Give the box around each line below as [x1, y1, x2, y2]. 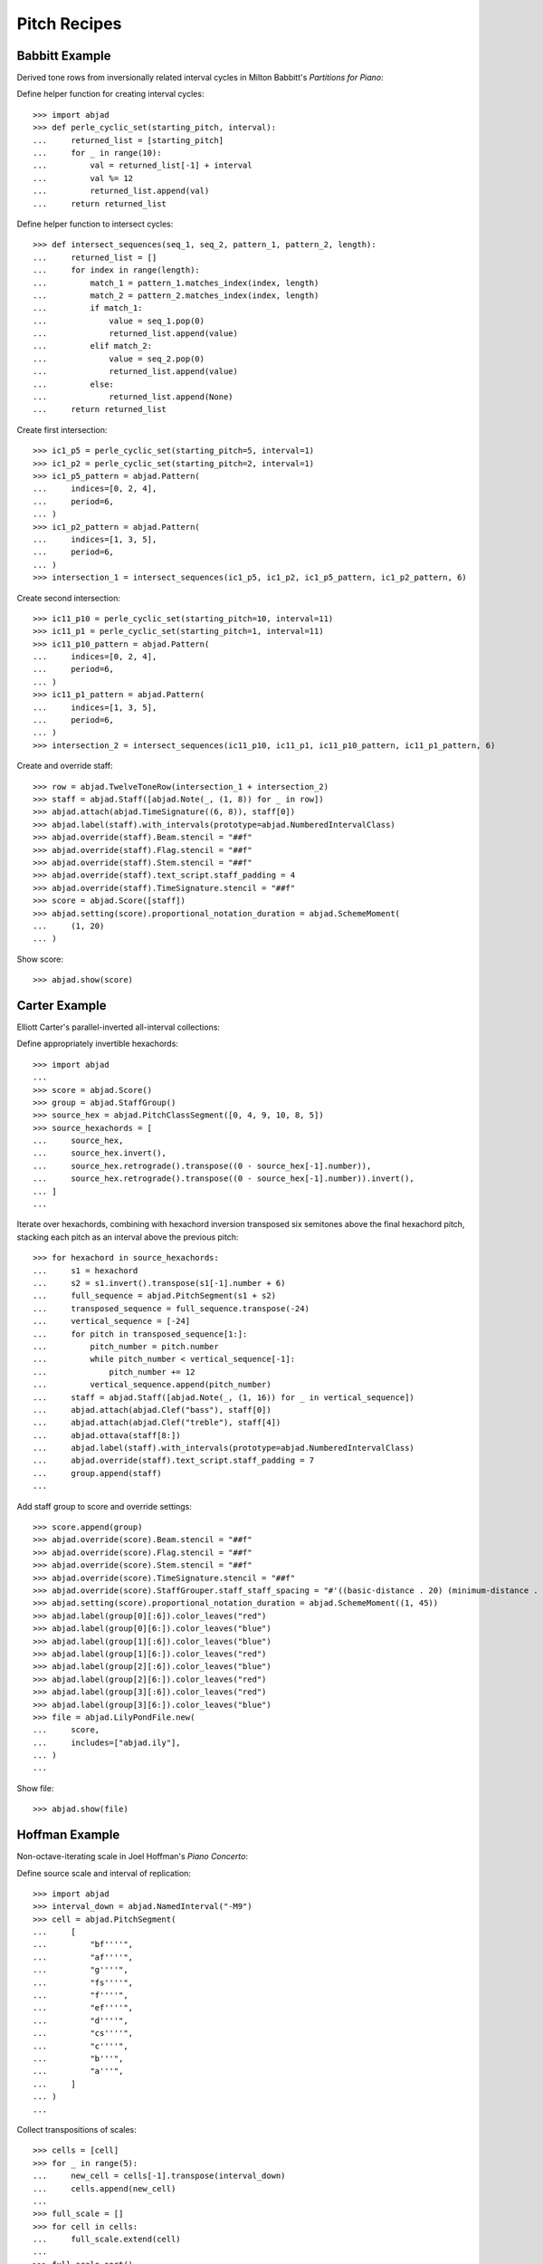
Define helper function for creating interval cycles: [16, 89, 205, 100]
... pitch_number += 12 [33, 1367, 195, 1377]
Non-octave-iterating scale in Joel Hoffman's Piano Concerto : [16, 1851, 249, 1862]
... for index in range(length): [33, 265, 201, 275]
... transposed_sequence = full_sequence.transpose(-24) [33, 1303, 310, 1313]
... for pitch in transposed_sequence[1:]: [33, 1329, 248, 1339]
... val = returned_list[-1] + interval [33, 160, 252, 171]
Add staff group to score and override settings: [16, 1501, 192, 1511]
